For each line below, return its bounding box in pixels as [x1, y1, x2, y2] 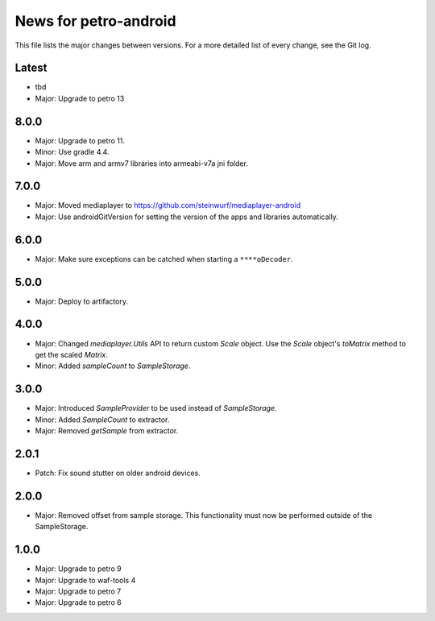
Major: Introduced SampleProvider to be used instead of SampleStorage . [35, 404, 277, 413]
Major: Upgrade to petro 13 [35, 93, 125, 103]
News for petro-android [14, 12, 176, 30]
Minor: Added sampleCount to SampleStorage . [35, 361, 191, 371]
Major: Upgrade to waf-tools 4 [35, 575, 136, 585]
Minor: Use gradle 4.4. [35, 147, 110, 157]
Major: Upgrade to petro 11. [35, 135, 125, 145]
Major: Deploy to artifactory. [35, 296, 129, 306]
